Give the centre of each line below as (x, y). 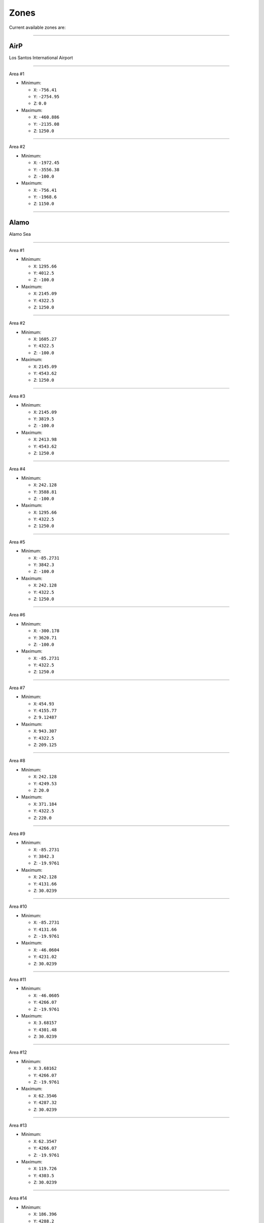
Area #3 (17, 396)
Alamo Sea (20, 234)
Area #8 (17, 761)
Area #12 (18, 1052)
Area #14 (18, 1198)
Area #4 (17, 469)
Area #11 (18, 979)
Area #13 (18, 1125)
